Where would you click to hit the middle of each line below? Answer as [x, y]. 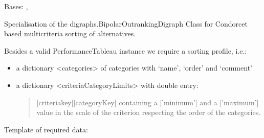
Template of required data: [46, 129]
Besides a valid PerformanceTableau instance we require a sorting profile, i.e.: [126, 50]
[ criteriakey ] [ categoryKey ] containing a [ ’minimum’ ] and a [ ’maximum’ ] [148, 102]
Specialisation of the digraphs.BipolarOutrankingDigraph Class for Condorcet [126, 23]
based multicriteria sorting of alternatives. [70, 33]
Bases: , [16, 6]
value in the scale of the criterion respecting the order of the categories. [149, 112]
